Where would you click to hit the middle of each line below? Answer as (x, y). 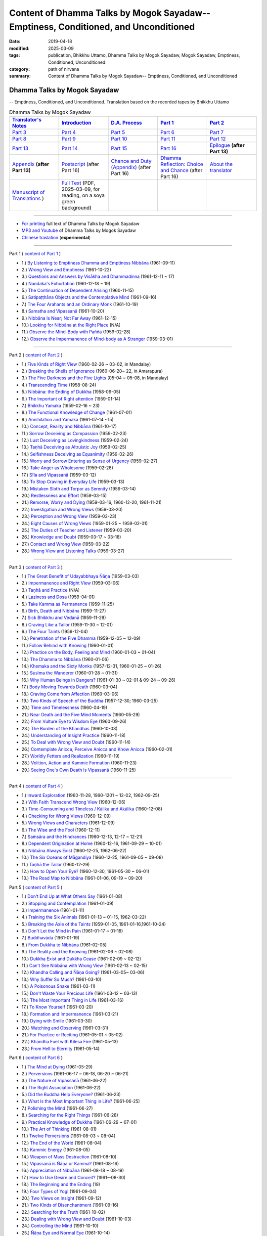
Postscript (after (80, 164)
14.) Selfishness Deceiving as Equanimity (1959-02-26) (78, 454)
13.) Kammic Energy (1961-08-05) (56, 1150)
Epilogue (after (227, 145)
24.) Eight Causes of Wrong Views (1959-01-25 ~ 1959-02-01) (85, 523)
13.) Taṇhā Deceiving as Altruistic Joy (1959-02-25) (74, 447)
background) (76, 208)
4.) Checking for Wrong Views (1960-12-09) (66, 816)
